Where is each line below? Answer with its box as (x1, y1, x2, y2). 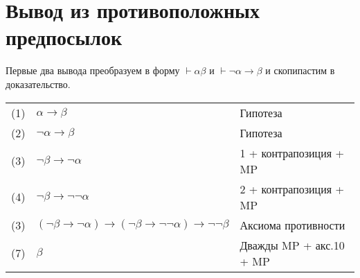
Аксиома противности (240, 216, 345, 233)
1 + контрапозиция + (240, 144, 344, 161)
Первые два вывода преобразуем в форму (6, 63, 180, 78)
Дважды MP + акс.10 (240, 236, 345, 253)
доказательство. (6, 76, 71, 91)
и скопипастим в (265, 63, 335, 78)
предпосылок (6, 23, 123, 51)
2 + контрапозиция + (240, 180, 344, 197)
